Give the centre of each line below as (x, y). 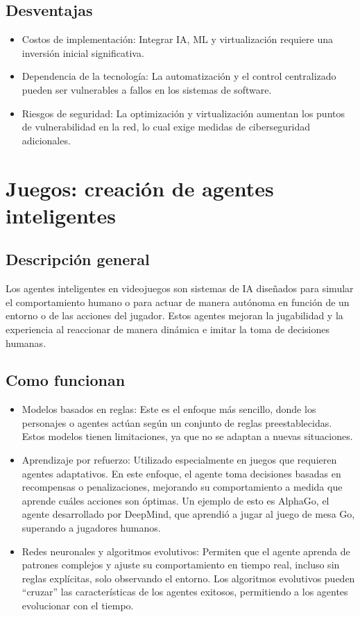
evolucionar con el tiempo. (78, 606)
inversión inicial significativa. (83, 52)
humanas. (26, 343)
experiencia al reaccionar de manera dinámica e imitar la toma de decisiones (168, 329)
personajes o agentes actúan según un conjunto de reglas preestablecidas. (177, 422)
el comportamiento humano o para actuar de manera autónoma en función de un (178, 302)
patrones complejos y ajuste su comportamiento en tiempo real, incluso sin (181, 565)
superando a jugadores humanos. (91, 528)
